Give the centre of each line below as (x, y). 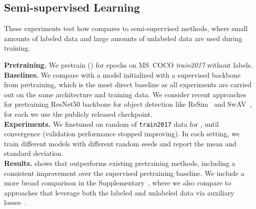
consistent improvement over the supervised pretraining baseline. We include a (124, 173)
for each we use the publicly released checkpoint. (78, 114)
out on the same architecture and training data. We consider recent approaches (125, 94)
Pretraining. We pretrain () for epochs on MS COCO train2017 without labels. (128, 64)
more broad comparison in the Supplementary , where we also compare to (118, 183)
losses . (15, 202)
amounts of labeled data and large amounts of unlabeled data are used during (123, 38)
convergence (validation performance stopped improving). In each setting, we (122, 134)
